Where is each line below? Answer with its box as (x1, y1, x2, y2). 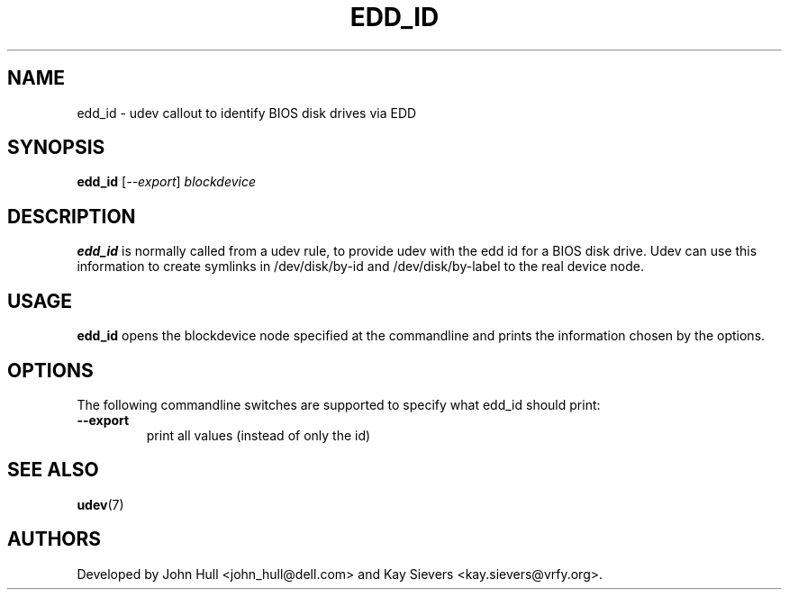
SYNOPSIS (7, 136, 105, 159)
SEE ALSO (7, 458, 99, 482)
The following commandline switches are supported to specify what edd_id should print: (77, 396, 601, 412)
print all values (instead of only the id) (146, 427, 371, 443)
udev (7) (77, 496, 124, 512)
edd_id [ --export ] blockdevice (77, 174, 257, 190)
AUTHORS (7, 528, 102, 551)
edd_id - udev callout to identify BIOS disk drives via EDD (77, 104, 417, 121)
